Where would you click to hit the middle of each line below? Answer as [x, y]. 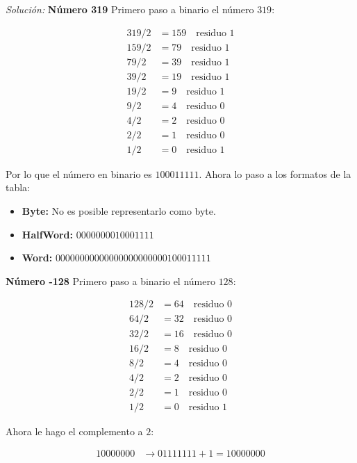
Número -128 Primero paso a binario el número [110, 281]
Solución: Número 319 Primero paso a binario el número [130, 9]
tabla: [18, 187]
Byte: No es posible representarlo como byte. [119, 211]
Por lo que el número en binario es [79, 173]
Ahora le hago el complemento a [74, 431]
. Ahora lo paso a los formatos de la [275, 173]
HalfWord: [48, 234]
